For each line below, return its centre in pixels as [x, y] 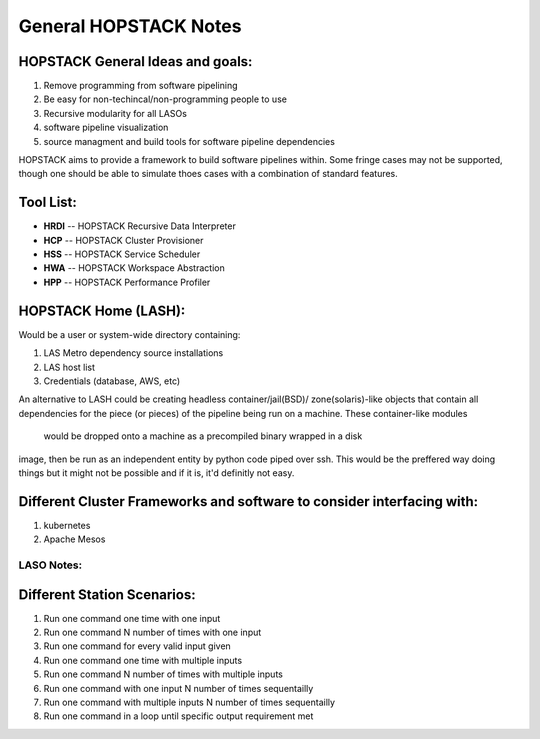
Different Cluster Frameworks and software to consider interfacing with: [248, 501]
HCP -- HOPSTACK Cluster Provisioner [123, 240]
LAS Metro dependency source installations [133, 353]
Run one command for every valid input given [137, 646]
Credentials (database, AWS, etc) [112, 381]
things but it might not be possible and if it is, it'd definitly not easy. [156, 472]
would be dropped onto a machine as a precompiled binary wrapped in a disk [203, 436]
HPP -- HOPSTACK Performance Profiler [127, 282]
